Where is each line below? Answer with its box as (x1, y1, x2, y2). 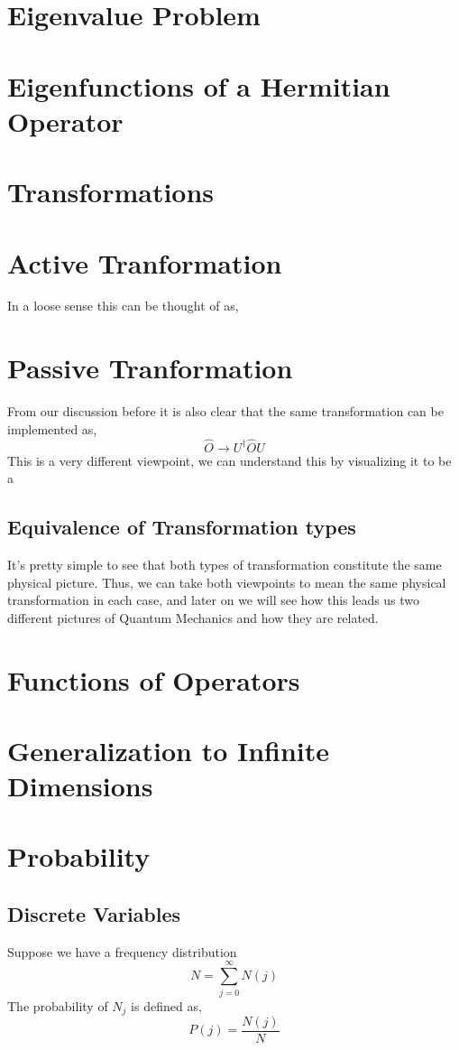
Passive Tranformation (7, 349, 293, 386)
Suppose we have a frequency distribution (7, 942, 237, 961)
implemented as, (7, 419, 97, 438)
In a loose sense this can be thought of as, (7, 296, 239, 315)
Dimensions (7, 767, 153, 804)
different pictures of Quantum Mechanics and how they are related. (7, 608, 379, 627)
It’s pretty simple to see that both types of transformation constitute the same (7, 554, 442, 573)
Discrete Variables (7, 900, 181, 928)
